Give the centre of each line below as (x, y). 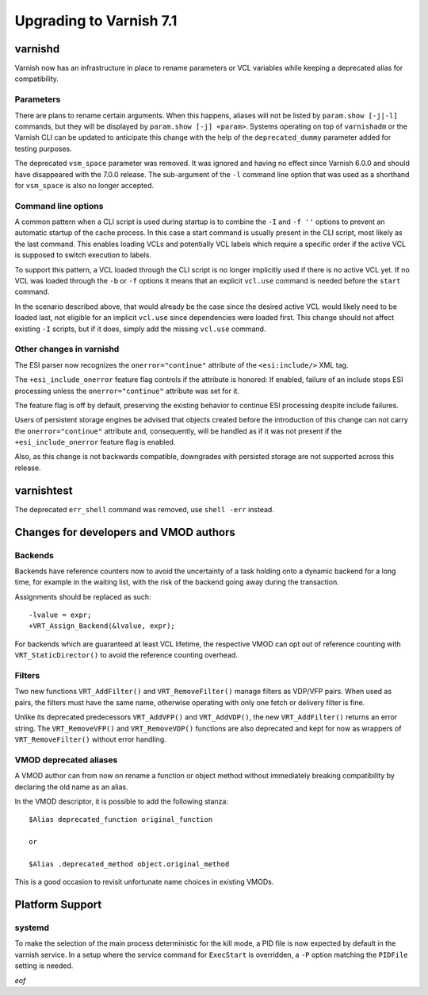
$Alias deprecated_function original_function (121, 820)
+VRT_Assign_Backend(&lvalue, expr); (102, 626)
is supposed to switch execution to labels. (83, 255)
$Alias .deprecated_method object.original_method (129, 864)
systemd (32, 928)
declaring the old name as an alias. (71, 787)
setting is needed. (44, 966)
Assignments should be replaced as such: (83, 596)
